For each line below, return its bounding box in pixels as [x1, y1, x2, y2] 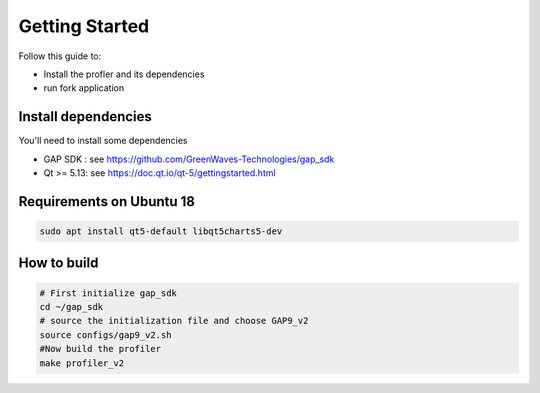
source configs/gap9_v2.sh [39, 329, 172, 340]
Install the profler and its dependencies [43, 68, 205, 80]
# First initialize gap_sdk [39, 287, 177, 299]
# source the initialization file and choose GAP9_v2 [39, 315, 309, 327]
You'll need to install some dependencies [18, 135, 189, 147]
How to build [18, 255, 99, 272]
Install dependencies [18, 108, 152, 125]
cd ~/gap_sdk [39, 301, 104, 312]
